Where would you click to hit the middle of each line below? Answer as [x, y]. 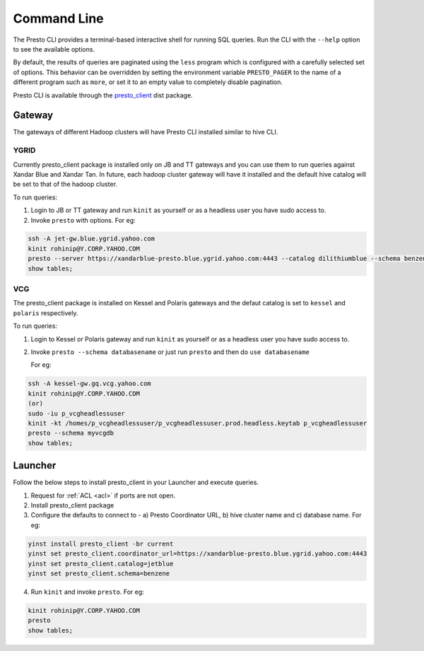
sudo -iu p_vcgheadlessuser [76, 413]
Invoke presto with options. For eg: [83, 220]
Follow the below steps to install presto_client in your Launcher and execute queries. [136, 482]
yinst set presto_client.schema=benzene [99, 573]
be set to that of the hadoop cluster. [65, 184]
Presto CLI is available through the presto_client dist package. [103, 95]
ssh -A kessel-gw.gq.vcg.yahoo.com [89, 384]
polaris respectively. [46, 313]
